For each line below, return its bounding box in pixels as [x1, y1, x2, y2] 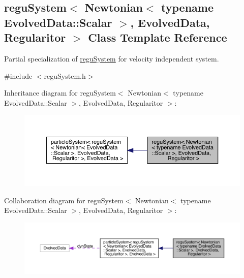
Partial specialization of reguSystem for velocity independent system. [4, 53, 219, 64]
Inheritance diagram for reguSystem [4, 87, 116, 98]
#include [4, 70, 33, 81]
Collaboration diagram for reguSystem [4, 195, 124, 205]
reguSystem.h [44, 70, 86, 81]
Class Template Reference [88, 29, 227, 45]
